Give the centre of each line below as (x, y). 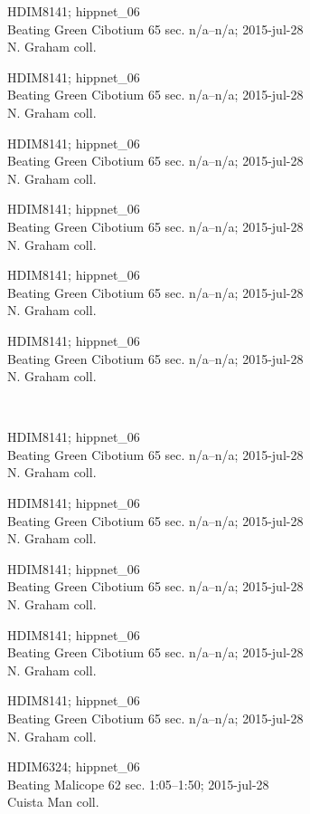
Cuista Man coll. (53, 802)
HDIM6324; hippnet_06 (74, 766)
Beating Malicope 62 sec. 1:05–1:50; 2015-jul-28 (138, 784)
